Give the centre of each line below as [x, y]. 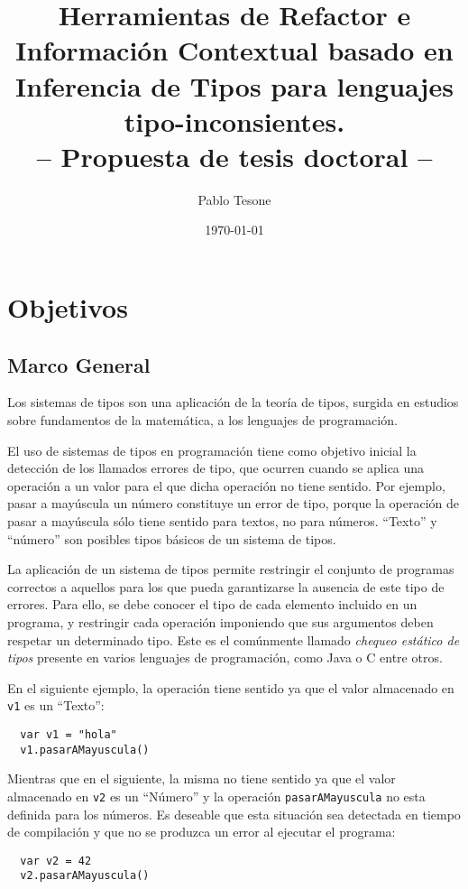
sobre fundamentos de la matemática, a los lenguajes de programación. [202, 420]
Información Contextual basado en [234, 50]
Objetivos [68, 307]
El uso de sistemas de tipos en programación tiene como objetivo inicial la [212, 450]
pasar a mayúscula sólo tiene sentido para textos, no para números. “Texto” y [222, 521]
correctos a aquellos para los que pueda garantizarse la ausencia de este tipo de [226, 586]
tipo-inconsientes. [234, 120]
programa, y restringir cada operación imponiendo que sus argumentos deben [220, 621]
